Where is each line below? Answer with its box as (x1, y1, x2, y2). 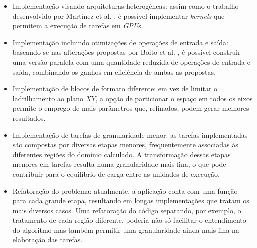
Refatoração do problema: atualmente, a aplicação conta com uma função (12, 185, 238, 196)
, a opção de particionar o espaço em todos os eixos (95, 93, 253, 103)
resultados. (12, 112, 46, 123)
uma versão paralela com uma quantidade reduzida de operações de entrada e (12, 56, 250, 67)
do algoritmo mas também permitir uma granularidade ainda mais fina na (12, 224, 239, 235)
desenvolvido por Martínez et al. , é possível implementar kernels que (12, 10, 225, 21)
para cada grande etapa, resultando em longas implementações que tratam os (12, 195, 249, 206)
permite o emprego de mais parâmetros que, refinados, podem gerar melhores (12, 103, 249, 113)
